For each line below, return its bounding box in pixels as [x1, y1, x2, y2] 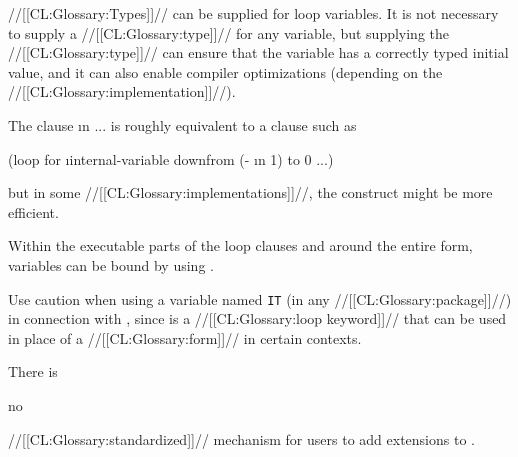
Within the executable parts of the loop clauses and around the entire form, [8, 235, 473, 256]
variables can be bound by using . [8, 254, 214, 275]
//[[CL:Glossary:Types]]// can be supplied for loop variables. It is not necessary [8, 3, 499, 23]
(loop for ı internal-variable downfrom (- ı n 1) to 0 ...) [8, 148, 334, 169]
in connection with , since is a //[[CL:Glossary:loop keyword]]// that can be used [8, 308, 507, 329]
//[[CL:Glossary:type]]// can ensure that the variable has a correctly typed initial [8, 42, 509, 63]
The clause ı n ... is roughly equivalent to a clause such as [8, 114, 357, 135]
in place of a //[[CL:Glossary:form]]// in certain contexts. [8, 327, 362, 348]
